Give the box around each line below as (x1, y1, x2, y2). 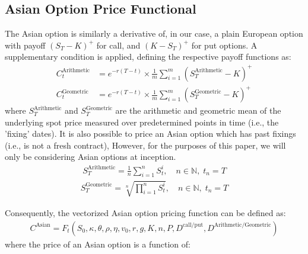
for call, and (96, 38, 141, 51)
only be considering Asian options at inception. (5, 150, 176, 163)
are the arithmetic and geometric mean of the (115, 104, 281, 117)
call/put (182, 222, 204, 229)
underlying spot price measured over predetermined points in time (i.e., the (5, 115, 279, 128)
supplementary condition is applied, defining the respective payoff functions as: (5, 50, 291, 63)
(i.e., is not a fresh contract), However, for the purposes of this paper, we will (5, 139, 286, 151)
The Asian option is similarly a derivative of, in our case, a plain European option (5, 27, 303, 40)
